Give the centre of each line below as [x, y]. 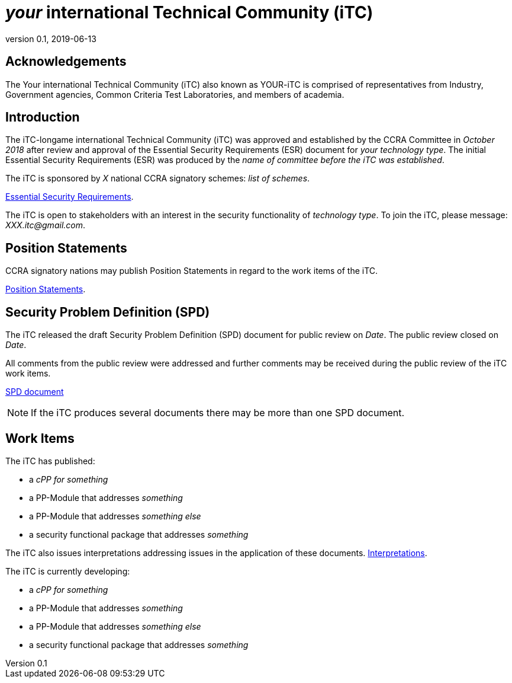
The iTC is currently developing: [68, 571]
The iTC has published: [50, 461]
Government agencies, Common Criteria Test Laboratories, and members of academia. [175, 94]
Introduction [43, 117]
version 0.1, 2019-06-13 [51, 39]
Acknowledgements [66, 62]
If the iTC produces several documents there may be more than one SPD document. [218, 413]
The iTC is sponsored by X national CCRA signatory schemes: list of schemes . [158, 178]
